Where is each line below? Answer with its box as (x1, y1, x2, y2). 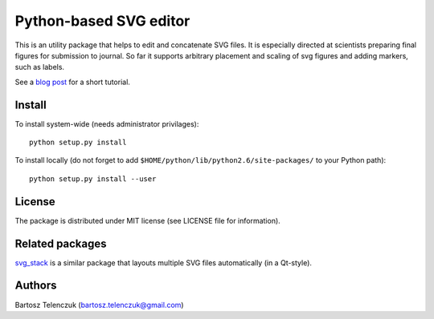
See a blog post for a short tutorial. (14, 77, 130, 87)
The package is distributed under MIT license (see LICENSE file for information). (14, 216, 280, 225)
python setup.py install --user (29, 174, 157, 184)
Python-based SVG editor (14, 12, 190, 30)
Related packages (14, 236, 108, 250)
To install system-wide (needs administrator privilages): (14, 119, 199, 128)
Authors (14, 279, 57, 293)
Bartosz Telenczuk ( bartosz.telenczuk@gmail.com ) (14, 300, 184, 309)
